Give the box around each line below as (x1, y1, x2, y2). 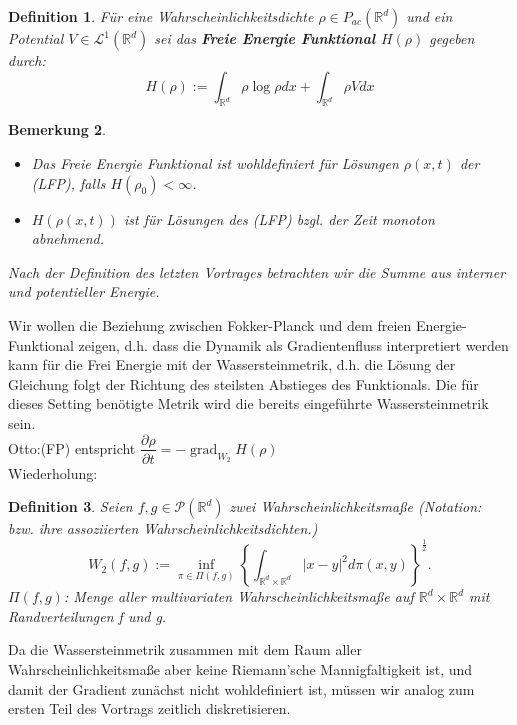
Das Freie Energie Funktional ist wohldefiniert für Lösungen (31, 152, 399, 173)
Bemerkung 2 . (8, 119, 107, 140)
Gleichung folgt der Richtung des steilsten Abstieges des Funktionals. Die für (8, 373, 479, 394)
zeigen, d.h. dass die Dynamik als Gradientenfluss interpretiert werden (78, 334, 509, 355)
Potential (8, 28, 64, 48)
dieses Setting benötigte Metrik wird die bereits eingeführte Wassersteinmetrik (8, 393, 489, 414)
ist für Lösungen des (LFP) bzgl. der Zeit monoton (123, 208, 435, 229)
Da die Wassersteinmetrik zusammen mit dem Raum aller (8, 639, 362, 660)
